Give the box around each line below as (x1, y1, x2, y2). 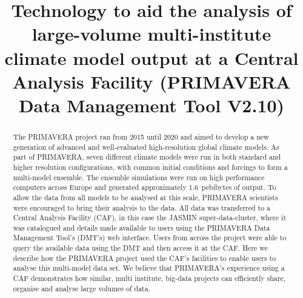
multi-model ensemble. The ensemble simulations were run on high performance (13, 172, 265, 182)
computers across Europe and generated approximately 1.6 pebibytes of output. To (13, 182, 276, 192)
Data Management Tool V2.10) (18, 92, 285, 117)
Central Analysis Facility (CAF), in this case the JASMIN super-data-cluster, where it (13, 212, 287, 223)
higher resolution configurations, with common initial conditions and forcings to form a (13, 161, 288, 172)
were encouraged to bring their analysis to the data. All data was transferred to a (13, 202, 271, 212)
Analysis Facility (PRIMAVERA (12, 69, 291, 93)
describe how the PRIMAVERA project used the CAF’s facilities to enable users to (13, 252, 276, 263)
